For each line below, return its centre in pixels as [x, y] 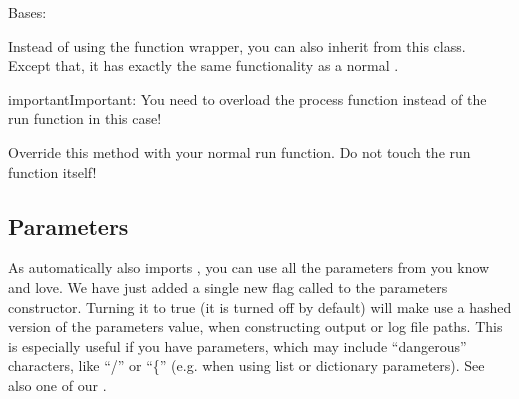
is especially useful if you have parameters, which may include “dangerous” [237, 345]
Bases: [27, 12]
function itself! [52, 171]
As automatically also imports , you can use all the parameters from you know [249, 267]
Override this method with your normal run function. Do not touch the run [239, 151]
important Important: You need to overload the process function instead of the [247, 98]
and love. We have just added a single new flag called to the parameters [228, 286]
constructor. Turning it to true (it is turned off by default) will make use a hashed [260, 306]
